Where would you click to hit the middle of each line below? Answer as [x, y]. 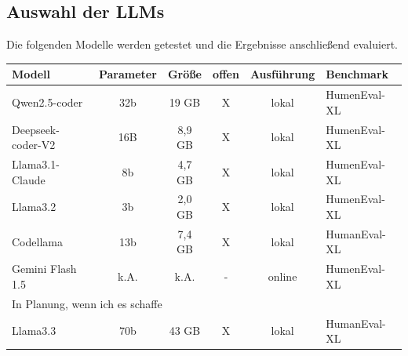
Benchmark [357, 74]
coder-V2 [34, 145]
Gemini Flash [44, 269]
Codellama [37, 241]
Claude [29, 179]
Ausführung [282, 74]
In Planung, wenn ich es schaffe [87, 303]
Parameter [127, 74]
